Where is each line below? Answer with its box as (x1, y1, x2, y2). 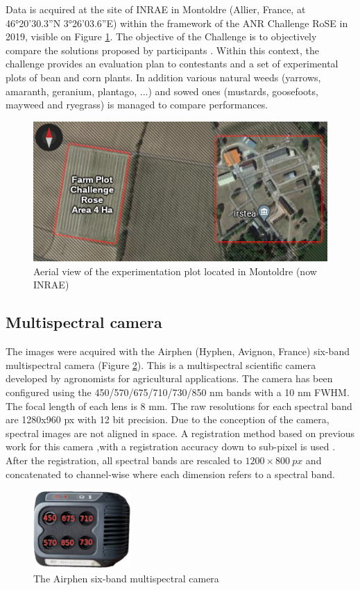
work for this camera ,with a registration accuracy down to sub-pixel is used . (6, 439, 336, 454)
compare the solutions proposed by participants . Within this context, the (6, 42, 320, 57)
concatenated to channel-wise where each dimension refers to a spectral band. (6, 466, 335, 481)
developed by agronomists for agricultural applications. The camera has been (6, 371, 333, 386)
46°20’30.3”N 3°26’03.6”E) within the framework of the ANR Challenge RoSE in (6, 15, 348, 30)
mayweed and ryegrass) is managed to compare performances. (6, 97, 268, 112)
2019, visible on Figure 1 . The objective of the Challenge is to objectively (6, 29, 317, 44)
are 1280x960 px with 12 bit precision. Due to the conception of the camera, (6, 412, 329, 427)
